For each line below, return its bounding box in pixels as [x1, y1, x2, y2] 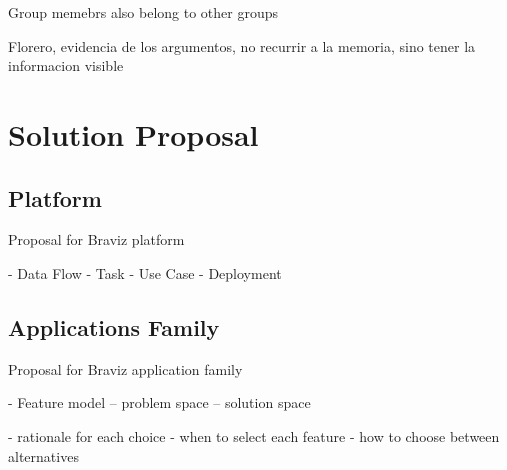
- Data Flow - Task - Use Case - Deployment [8, 262, 282, 283]
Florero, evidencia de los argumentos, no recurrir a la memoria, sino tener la [8, 35, 476, 56]
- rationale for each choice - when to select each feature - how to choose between [8, 425, 500, 446]
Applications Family [8, 311, 220, 342]
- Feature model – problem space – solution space [8, 392, 311, 413]
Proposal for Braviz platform [8, 229, 185, 250]
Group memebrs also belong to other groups [8, 2, 278, 22]
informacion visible [8, 55, 124, 76]
